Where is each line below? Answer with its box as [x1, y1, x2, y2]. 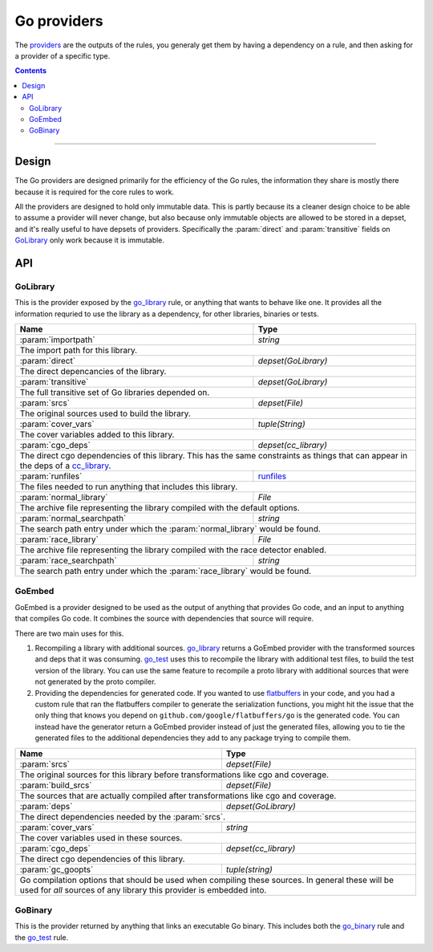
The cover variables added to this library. [19, 429, 175, 441]
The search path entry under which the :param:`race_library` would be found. [19, 566, 312, 577]
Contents [14, 66, 47, 75]
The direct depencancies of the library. [19, 366, 167, 377]
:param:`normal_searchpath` [19, 513, 127, 524]
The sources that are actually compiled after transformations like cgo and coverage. [19, 790, 337, 801]
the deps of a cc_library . [19, 460, 111, 471]
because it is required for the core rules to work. [14, 187, 175, 197]
